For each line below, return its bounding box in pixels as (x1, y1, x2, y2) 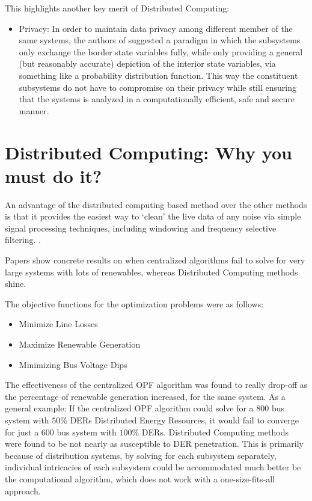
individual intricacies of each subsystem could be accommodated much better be (5, 461, 301, 473)
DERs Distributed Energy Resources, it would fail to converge (70, 413, 299, 426)
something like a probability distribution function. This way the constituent (19, 69, 298, 81)
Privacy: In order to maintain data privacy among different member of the (19, 22, 293, 34)
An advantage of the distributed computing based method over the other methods (5, 198, 307, 211)
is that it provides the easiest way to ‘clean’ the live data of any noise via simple (5, 210, 301, 223)
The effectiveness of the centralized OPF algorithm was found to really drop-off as (5, 378, 308, 391)
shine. (5, 277, 26, 290)
